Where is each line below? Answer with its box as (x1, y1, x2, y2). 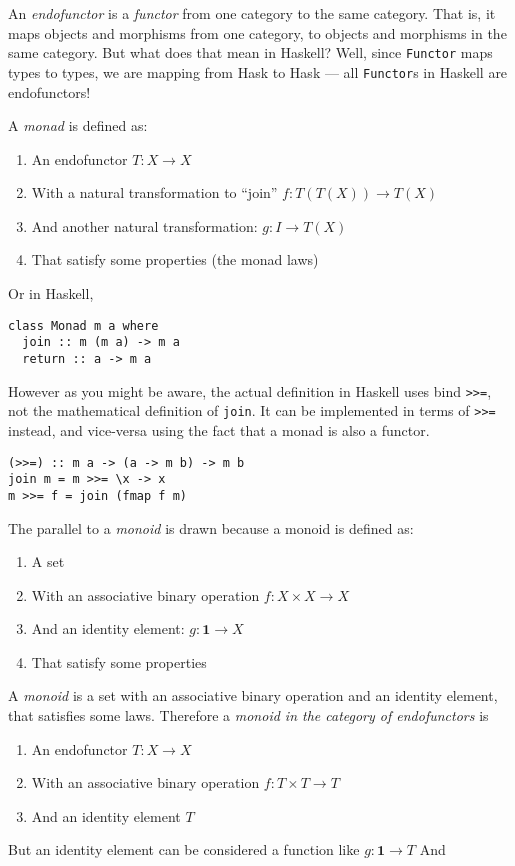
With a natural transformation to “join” (31, 182, 278, 203)
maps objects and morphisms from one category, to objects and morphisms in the (8, 22, 507, 43)
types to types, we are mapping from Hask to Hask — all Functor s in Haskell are (8, 61, 508, 82)
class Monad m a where (8, 318, 159, 333)
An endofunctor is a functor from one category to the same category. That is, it (8, 3, 496, 23)
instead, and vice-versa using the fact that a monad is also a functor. (8, 419, 430, 440)
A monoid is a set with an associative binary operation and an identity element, (8, 685, 498, 706)
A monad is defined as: (8, 115, 148, 136)
